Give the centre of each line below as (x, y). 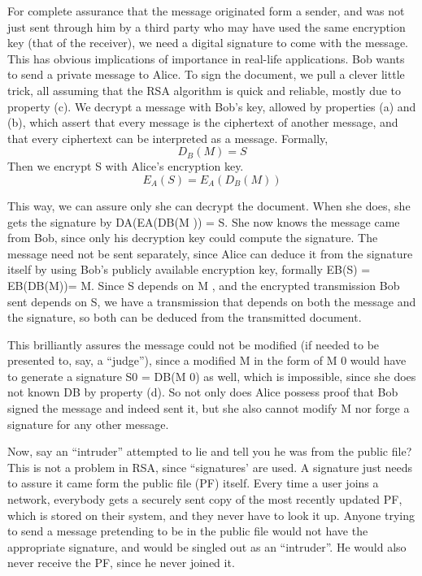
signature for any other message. (88, 424)
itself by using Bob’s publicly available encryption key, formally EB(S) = (189, 269)
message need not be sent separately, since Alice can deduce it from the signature (210, 253)
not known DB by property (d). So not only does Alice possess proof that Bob (203, 392)
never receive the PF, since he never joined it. (121, 563)
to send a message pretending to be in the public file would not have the (188, 531)
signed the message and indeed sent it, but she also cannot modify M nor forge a (209, 408)
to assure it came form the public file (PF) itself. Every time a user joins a (193, 483)
